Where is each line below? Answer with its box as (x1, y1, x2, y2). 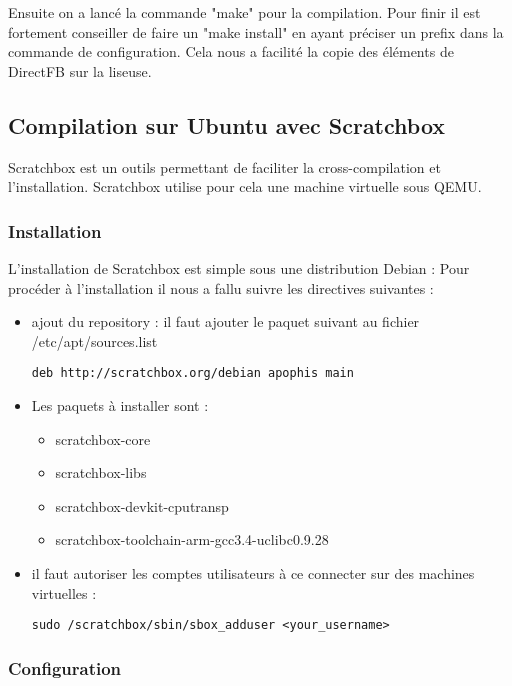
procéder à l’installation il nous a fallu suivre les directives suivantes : (8, 277, 434, 298)
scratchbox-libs (55, 462, 147, 483)
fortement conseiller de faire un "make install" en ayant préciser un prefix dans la (8, 21, 504, 42)
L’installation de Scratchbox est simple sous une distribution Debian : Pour (8, 257, 470, 278)
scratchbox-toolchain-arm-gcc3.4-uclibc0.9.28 (55, 529, 329, 550)
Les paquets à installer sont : (31, 395, 209, 416)
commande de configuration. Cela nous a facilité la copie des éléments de (8, 41, 454, 62)
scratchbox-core (55, 428, 151, 449)
